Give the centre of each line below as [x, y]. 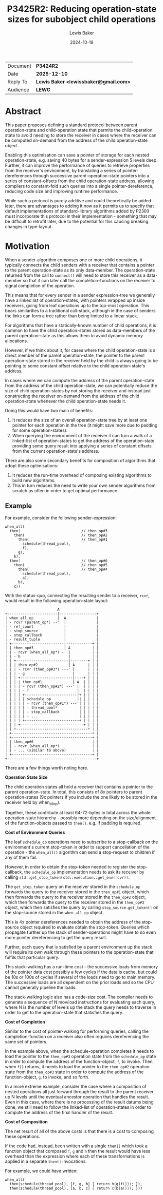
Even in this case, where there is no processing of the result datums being [80, 1102]
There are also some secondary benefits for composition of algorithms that [80, 460]
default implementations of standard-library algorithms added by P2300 [77, 211]
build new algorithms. [34, 480]
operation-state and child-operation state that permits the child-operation [79, 130]
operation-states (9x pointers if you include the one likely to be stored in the [81, 797]
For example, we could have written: [41, 1171]
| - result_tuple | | [52, 639]
